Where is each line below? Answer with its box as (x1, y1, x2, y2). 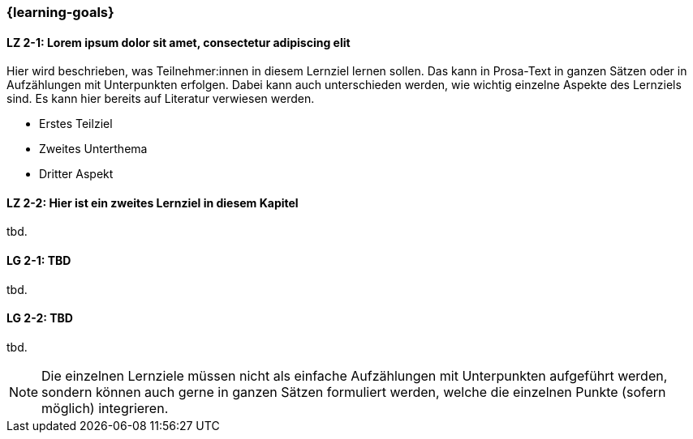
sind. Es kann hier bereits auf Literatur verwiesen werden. (6, 92, 315, 106)
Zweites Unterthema (39, 142, 148, 156)
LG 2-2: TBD (6, 311, 73, 326)
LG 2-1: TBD (6, 254, 71, 268)
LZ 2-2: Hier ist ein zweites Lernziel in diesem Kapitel (6, 195, 299, 210)
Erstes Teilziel (39, 117, 113, 131)
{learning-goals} (6, 4, 114, 20)
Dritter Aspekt (39, 167, 114, 181)
